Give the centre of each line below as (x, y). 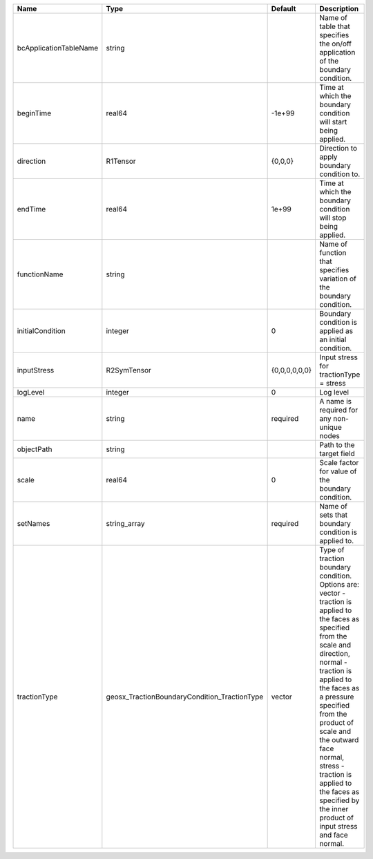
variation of (338, 279)
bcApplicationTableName (58, 48)
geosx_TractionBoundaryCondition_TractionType (185, 697)
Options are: (339, 584)
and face (334, 835)
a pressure (337, 697)
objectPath (35, 449)
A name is (336, 401)
